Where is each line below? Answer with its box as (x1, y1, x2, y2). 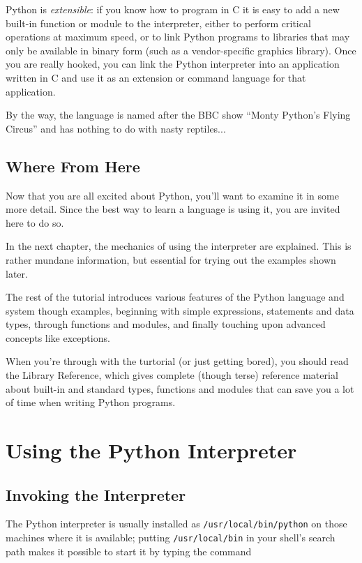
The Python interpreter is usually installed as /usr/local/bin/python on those (6, 516, 347, 531)
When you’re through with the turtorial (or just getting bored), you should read (6, 354, 349, 368)
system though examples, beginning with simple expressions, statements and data (6, 303, 354, 317)
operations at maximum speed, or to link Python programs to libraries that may (6, 29, 350, 44)
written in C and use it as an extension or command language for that (6, 70, 306, 84)
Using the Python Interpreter (6, 436, 297, 465)
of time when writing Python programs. (6, 395, 176, 410)
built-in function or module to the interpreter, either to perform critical (6, 15, 311, 30)
